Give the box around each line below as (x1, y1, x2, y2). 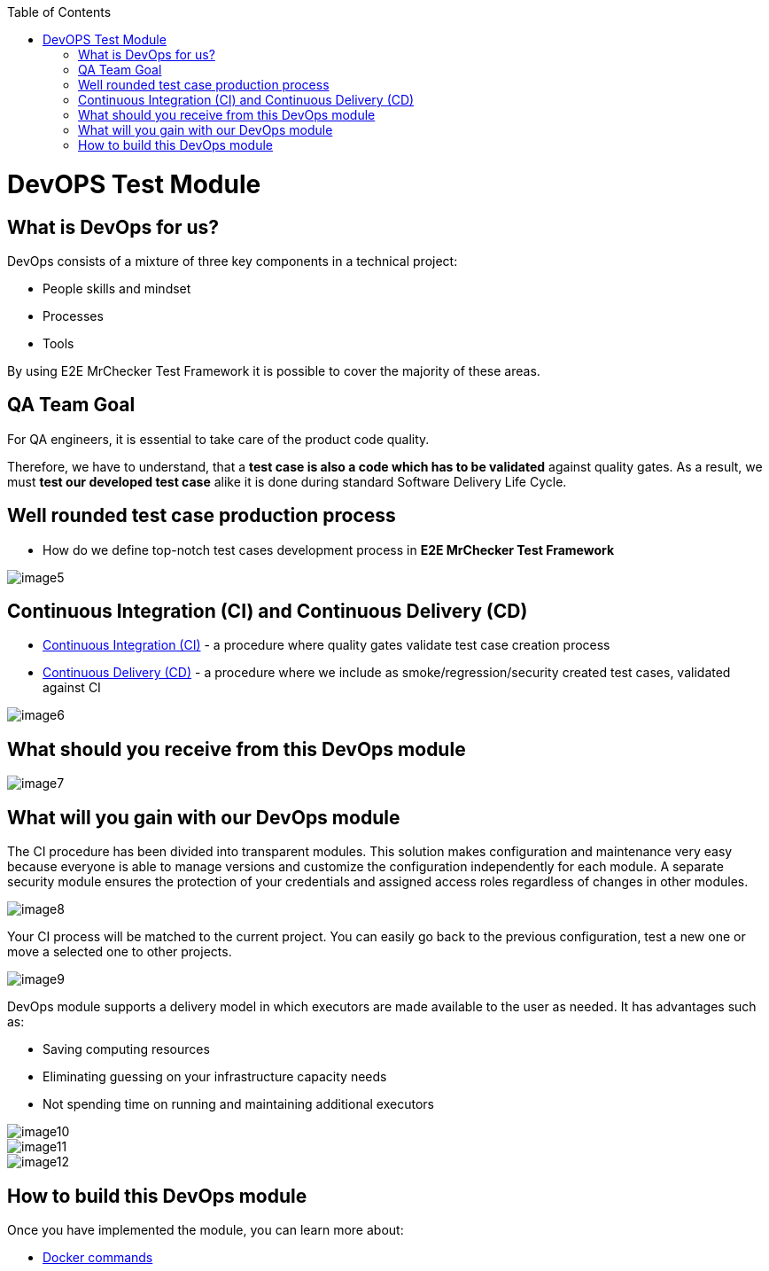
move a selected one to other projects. (7, 944, 232, 960)
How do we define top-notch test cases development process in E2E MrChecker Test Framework (43, 542, 615, 558)
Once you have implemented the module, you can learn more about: (7, 1221, 404, 1237)
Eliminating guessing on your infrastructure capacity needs (43, 1069, 387, 1085)
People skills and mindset (43, 280, 191, 296)
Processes (43, 308, 104, 324)
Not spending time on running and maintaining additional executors (43, 1096, 434, 1112)
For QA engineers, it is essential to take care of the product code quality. (7, 431, 430, 447)
